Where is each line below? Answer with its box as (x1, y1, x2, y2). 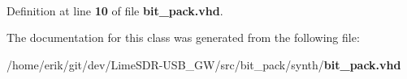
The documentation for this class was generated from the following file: (6, 29, 360, 46)
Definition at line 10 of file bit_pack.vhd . (6, 2, 223, 19)
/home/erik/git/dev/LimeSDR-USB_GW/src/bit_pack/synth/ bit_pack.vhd (6, 56, 401, 73)
